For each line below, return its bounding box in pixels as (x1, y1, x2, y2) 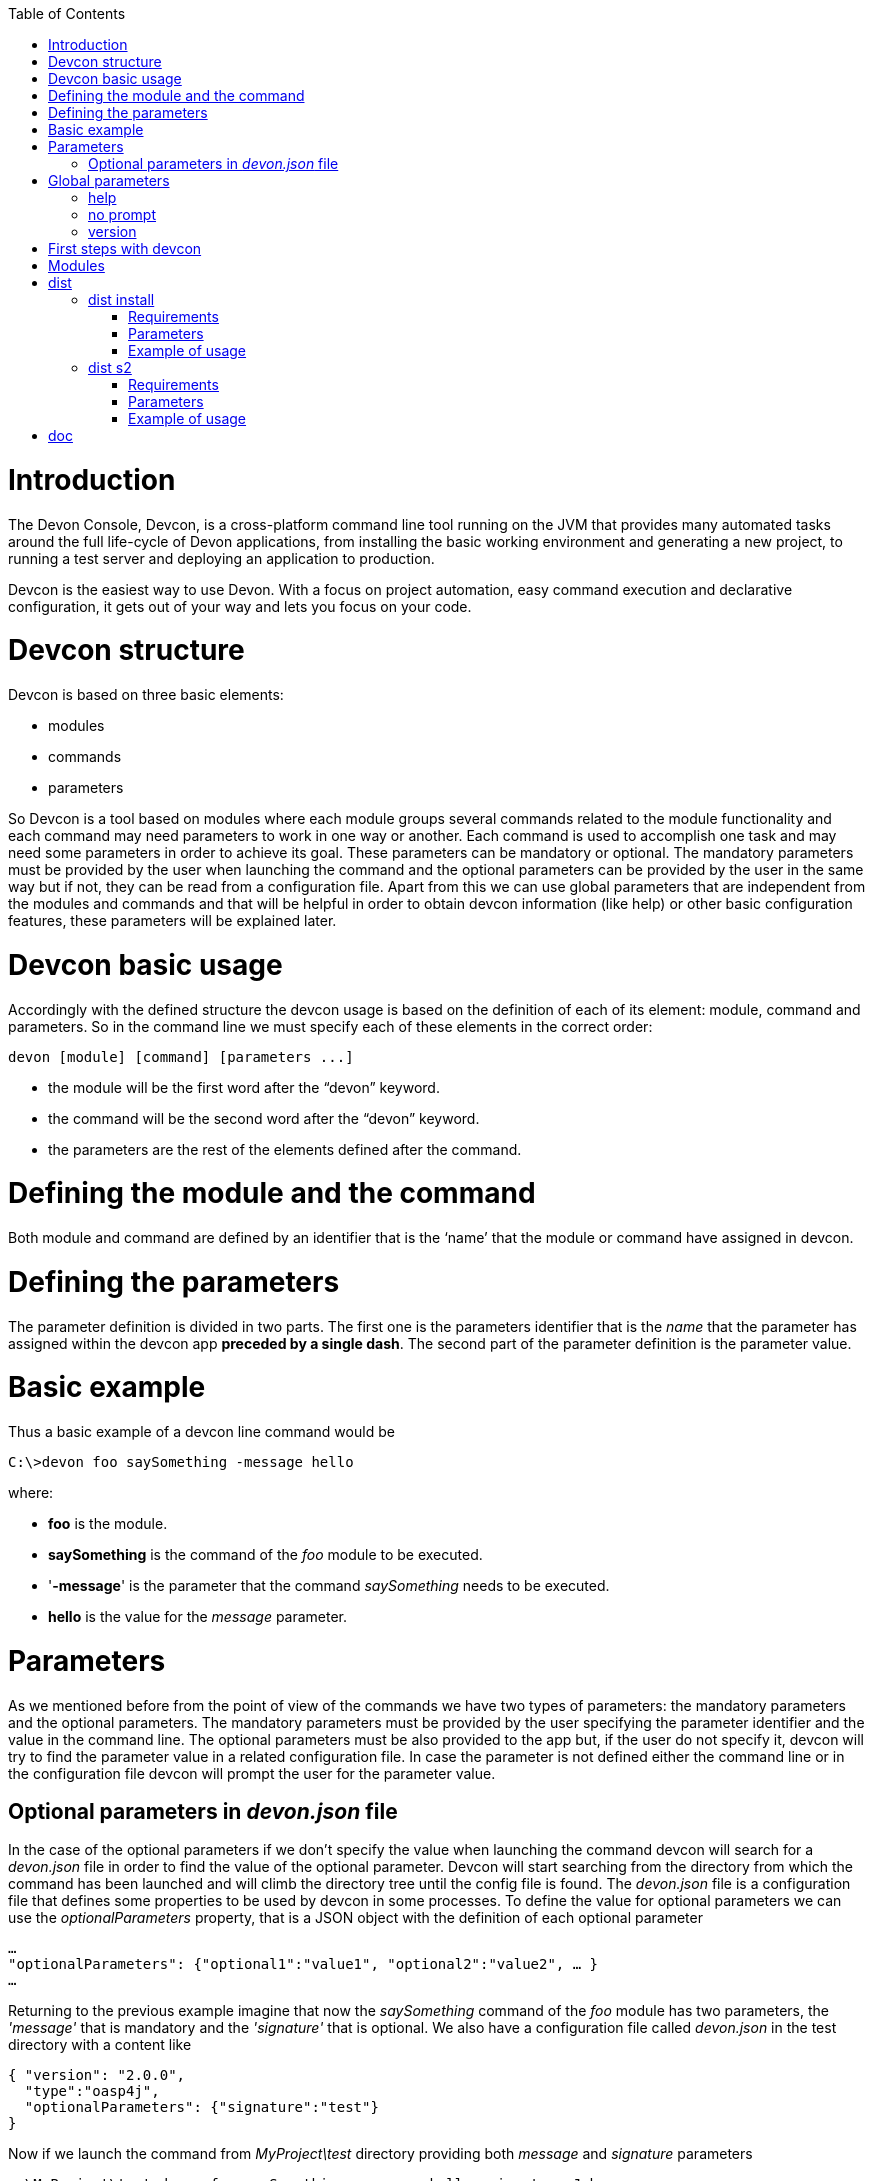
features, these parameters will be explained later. (8, 912, 337, 929)
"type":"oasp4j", (24, 2083, 160, 2100)
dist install (88, 291, 155, 308)
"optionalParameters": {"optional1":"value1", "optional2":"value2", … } (8, 1956, 599, 1973)
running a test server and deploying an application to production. (8, 549, 435, 567)
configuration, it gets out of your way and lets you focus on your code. (8, 597, 472, 615)
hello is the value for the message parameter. (48, 1608, 348, 1625)
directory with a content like (8, 2036, 192, 2054)
